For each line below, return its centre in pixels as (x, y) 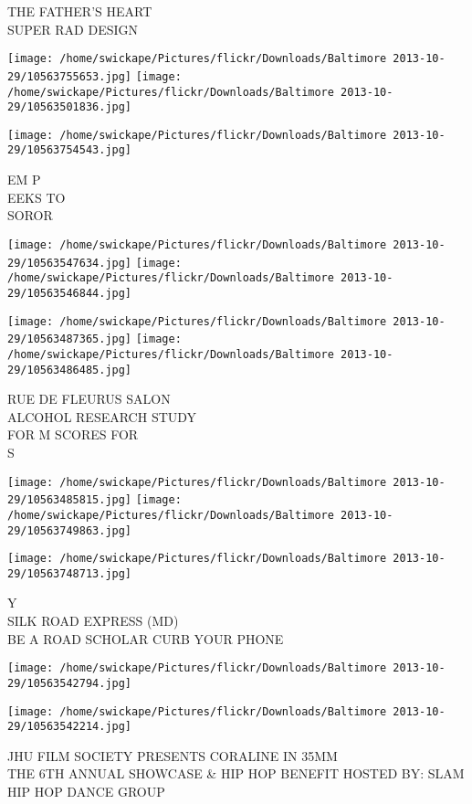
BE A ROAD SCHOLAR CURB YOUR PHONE (146, 638)
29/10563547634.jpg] (70, 263)
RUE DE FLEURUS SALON (89, 399)
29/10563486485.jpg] (70, 370)
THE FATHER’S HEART (80, 11)
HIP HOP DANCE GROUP (86, 792)
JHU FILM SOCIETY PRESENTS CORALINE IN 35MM (173, 755)
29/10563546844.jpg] (70, 293)
